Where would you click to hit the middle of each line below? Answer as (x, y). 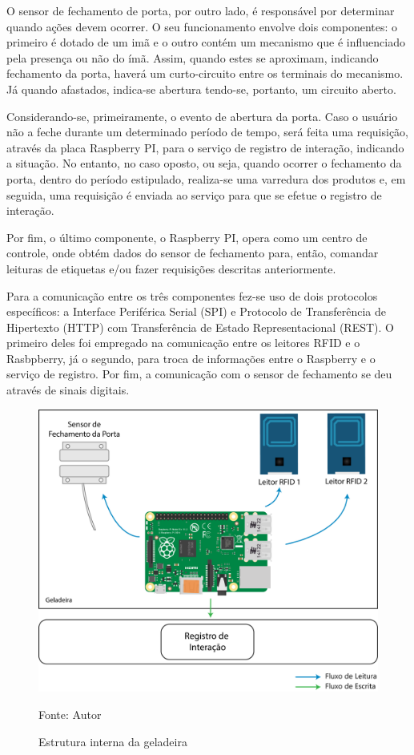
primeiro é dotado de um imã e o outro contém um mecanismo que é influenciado (206, 42)
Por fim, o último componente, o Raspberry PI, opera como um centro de (187, 237)
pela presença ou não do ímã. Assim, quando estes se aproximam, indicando (193, 57)
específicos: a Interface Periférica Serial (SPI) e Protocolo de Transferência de (196, 311)
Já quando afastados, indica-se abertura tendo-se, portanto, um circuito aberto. (201, 89)
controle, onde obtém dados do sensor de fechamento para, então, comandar (193, 253)
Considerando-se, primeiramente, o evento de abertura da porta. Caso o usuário (202, 116)
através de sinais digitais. (68, 390)
